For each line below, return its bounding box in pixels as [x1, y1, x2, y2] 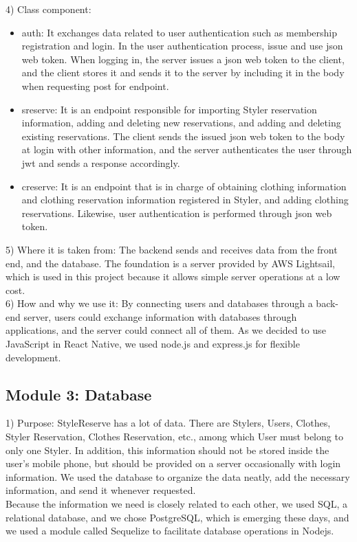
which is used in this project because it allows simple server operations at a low [6, 269, 340, 284]
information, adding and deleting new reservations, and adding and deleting [21, 115, 341, 130]
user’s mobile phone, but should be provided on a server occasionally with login [6, 456, 341, 471]
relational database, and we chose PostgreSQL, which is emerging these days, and [6, 510, 349, 524]
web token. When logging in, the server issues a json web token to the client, [21, 52, 345, 66]
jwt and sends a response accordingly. [21, 155, 180, 170]
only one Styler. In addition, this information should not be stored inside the [6, 442, 329, 457]
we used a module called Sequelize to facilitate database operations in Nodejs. [6, 523, 334, 538]
